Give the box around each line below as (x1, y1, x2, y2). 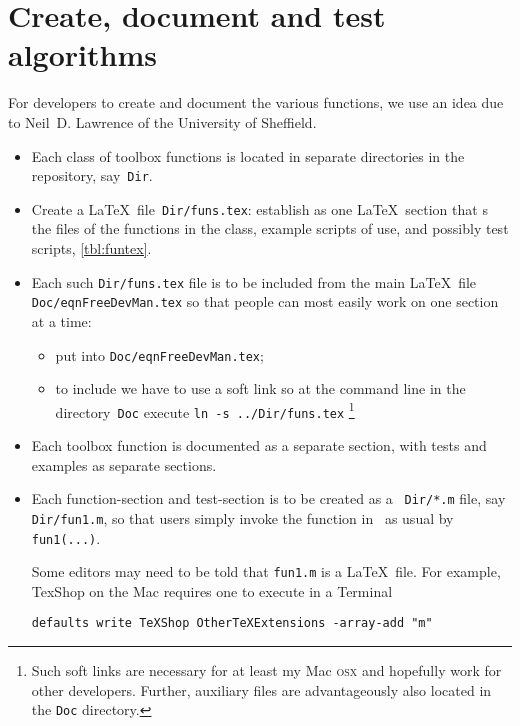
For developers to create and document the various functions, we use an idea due (8, 92, 504, 113)
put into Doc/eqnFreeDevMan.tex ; (55, 344, 264, 365)
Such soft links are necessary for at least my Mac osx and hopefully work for (31, 660, 502, 681)
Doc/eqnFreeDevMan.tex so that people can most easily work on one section (31, 291, 499, 312)
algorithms (8, 34, 157, 75)
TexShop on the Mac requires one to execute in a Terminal (31, 580, 393, 601)
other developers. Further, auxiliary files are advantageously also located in (31, 679, 492, 700)
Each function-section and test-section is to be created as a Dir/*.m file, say (31, 488, 506, 509)
